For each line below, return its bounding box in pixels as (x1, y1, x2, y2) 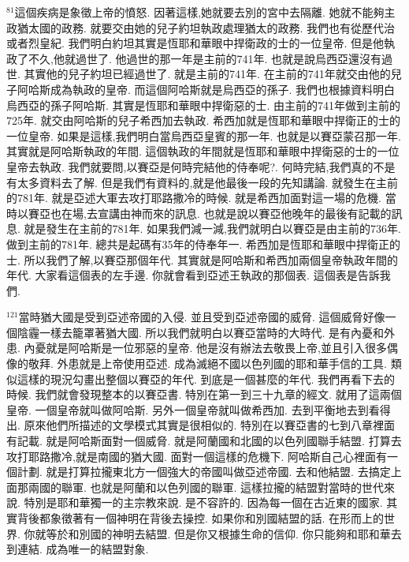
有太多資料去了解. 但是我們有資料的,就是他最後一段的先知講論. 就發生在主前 (6, 174, 398, 190)
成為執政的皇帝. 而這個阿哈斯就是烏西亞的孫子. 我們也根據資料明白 (50, 81, 396, 97)
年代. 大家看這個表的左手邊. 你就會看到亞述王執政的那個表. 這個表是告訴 (6, 267, 380, 283)
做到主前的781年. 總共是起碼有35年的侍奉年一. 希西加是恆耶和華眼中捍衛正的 (6, 235, 401, 252)
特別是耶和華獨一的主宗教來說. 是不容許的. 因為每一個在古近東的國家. (24, 494, 383, 511)
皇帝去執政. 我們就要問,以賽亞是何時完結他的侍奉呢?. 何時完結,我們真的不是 (6, 158, 396, 174)
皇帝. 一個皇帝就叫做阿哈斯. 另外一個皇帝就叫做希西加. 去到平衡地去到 (6, 401, 369, 418)
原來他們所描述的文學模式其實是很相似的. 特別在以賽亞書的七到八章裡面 (24, 417, 396, 433)
